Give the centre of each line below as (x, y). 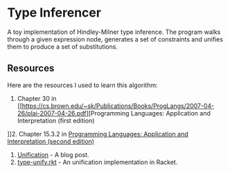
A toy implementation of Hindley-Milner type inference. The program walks (114, 32)
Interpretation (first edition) (56, 120)
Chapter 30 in (37, 98)
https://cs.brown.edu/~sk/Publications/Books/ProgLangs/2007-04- (118, 106)
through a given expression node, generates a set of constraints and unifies (115, 39)
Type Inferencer (54, 13)
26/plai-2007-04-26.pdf (52, 113)
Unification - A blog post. (53, 154)
